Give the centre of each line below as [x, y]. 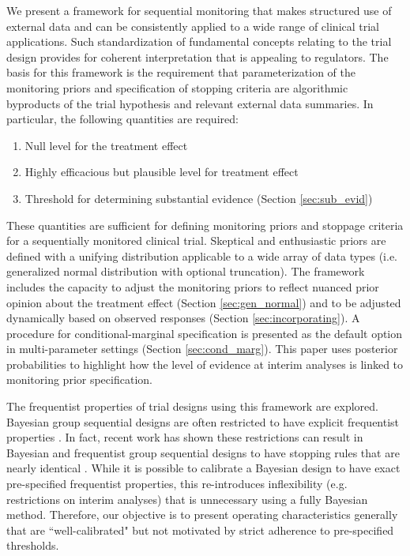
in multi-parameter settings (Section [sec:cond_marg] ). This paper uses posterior [202, 349]
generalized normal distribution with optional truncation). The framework [186, 271]
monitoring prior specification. [79, 379]
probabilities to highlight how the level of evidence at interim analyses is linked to [205, 364]
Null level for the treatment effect [106, 145]
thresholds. [33, 545]
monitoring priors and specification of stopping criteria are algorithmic [177, 87]
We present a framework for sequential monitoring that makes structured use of [199, 10]
